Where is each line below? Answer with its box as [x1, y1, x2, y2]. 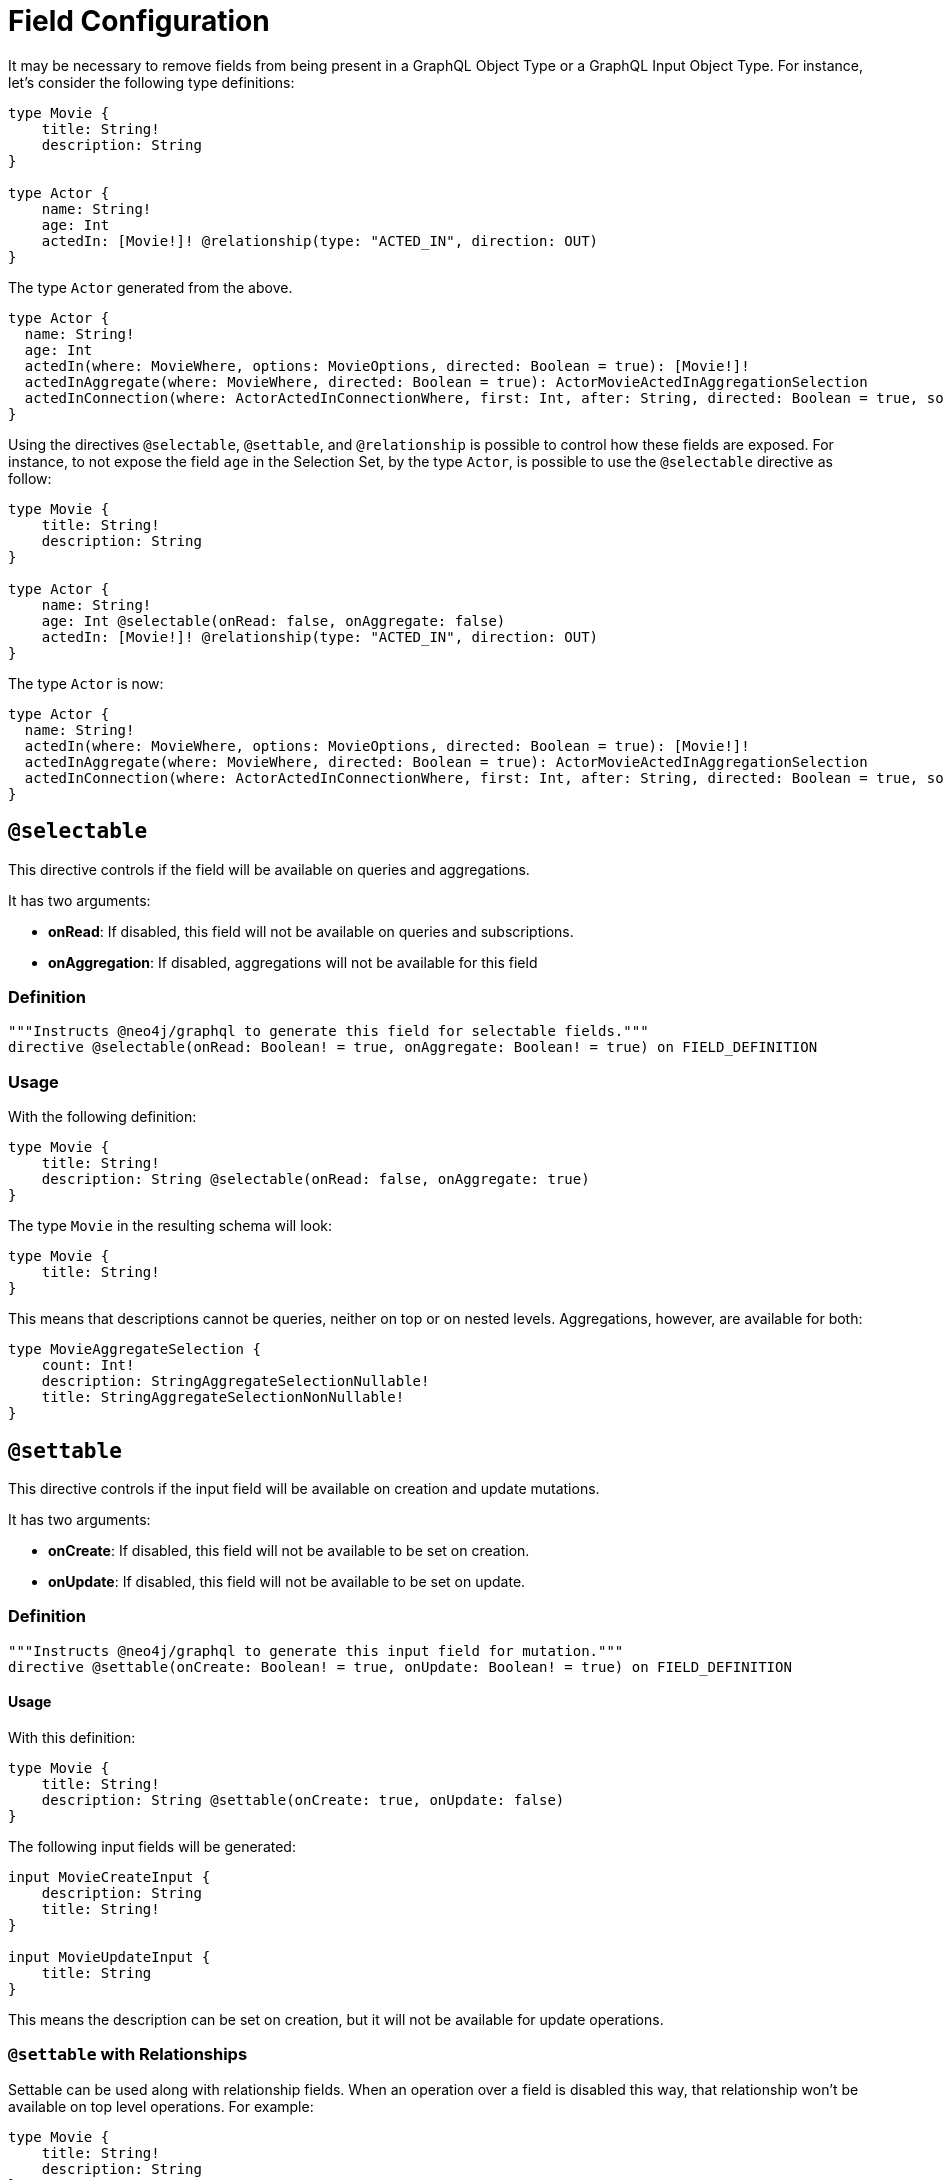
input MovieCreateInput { [8, 1868, 211, 1885]
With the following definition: [8, 1108, 197, 1126]
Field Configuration [8, 4, 270, 38]
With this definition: [8, 1728, 136, 1746]
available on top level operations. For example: [8, 2097, 314, 2115]
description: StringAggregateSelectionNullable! [41, 1373, 430, 1390]
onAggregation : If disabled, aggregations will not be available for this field [48, 953, 538, 971]
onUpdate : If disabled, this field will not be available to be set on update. [48, 1572, 526, 1590]
